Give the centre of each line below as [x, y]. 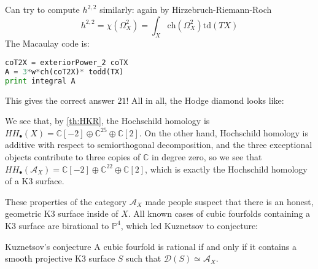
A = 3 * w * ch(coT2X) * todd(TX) [64, 72]
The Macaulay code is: [47, 43]
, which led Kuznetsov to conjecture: [189, 225]
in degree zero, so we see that [207, 156]
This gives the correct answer [60, 100]
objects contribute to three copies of [73, 156]
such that [144, 258]
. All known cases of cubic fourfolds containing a [219, 213]
